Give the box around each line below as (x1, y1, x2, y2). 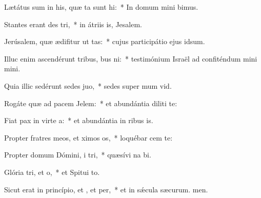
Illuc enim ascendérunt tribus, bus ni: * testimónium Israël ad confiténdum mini (4, 53, 257, 64)
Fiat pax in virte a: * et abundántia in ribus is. (4, 115, 153, 126)
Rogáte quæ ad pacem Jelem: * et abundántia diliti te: (4, 97, 177, 108)
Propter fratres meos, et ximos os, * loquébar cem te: (4, 132, 173, 143)
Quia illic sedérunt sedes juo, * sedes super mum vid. (4, 80, 172, 91)
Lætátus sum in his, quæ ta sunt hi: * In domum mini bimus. (4, 2, 198, 12)
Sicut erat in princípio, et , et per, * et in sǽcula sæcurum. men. (4, 184, 208, 194)
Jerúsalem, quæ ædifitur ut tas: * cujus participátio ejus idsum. (4, 36, 205, 47)
